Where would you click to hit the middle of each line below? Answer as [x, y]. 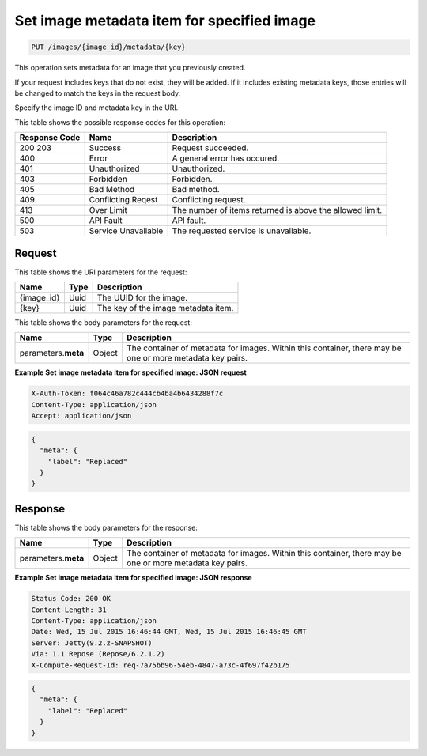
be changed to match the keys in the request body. [98, 93]
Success [105, 148]
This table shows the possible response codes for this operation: [120, 122]
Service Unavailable [126, 231]
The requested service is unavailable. [242, 231]
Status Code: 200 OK [71, 599]
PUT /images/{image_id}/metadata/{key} [108, 47]
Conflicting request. [209, 200]
